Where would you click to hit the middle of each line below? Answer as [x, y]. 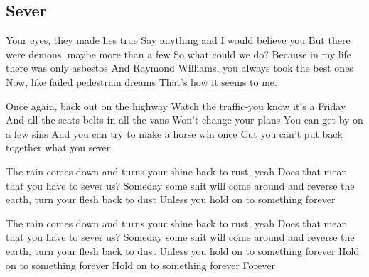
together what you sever [58, 147]
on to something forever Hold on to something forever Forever [140, 265]
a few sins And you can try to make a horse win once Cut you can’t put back [174, 133]
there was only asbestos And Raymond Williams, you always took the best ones [180, 68]
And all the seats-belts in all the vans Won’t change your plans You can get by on [184, 120]
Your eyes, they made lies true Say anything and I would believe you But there [178, 40]
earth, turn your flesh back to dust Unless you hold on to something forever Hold [183, 250]
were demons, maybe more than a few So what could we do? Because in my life [179, 54]
